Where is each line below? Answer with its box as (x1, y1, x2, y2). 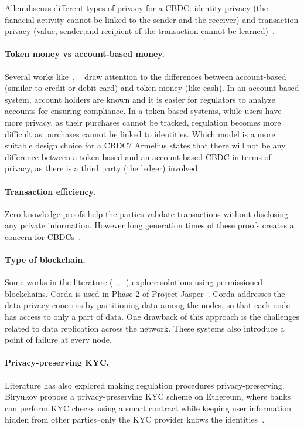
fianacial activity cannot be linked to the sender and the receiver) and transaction (5, 13, 299, 25)
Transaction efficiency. (5, 185, 96, 197)
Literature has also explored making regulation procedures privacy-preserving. (5, 379, 285, 391)
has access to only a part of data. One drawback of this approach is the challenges (5, 310, 299, 323)
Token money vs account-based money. (5, 48, 165, 60)
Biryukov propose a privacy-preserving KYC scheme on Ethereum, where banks (5, 390, 291, 403)
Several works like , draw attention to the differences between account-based (5, 70, 286, 82)
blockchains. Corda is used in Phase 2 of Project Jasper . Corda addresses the (5, 287, 285, 299)
